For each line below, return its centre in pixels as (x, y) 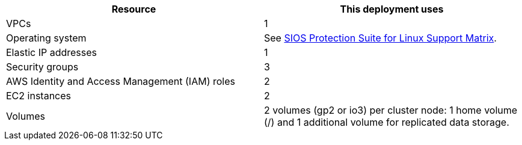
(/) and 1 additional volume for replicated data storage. (387, 122)
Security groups (42, 67)
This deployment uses (392, 9)
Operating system (46, 38)
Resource (134, 9)
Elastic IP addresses (52, 52)
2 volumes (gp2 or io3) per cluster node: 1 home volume (391, 110)
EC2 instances (38, 96)
